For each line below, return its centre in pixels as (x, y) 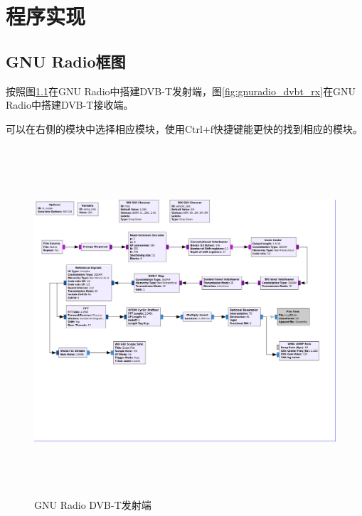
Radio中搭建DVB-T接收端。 (70, 105)
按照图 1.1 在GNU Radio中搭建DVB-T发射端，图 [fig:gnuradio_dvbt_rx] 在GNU (181, 91)
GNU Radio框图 (66, 61)
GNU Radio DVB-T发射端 (93, 505)
